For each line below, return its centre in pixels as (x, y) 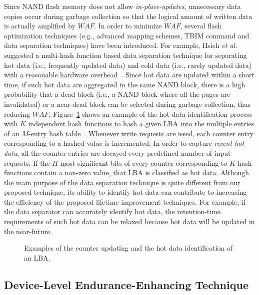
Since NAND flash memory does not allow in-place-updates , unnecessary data (122, 6)
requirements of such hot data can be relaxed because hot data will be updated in (129, 221)
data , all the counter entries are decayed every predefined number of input (117, 152)
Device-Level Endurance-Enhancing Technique (126, 284)
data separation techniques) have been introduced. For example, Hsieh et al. (121, 45)
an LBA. (37, 257)
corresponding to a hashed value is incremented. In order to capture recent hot (124, 143)
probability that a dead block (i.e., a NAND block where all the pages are (117, 94)
